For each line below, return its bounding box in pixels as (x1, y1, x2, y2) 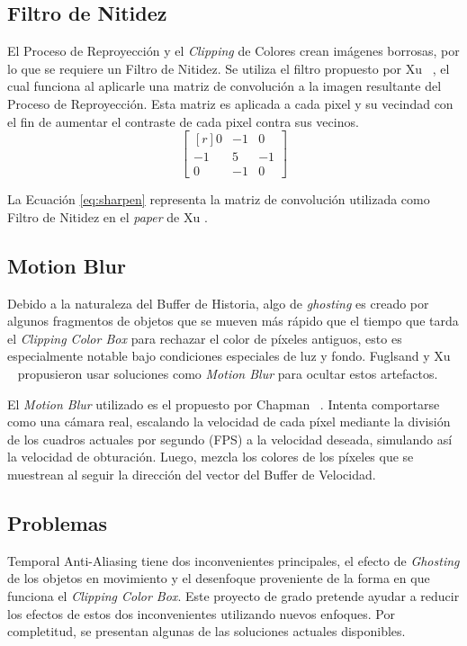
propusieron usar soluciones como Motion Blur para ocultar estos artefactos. (17, 364, 438, 383)
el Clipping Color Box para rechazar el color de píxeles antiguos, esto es (7, 328, 402, 347)
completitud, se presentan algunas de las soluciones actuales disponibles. (7, 622, 406, 641)
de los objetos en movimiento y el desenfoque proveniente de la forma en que (7, 569, 430, 588)
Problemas (7, 508, 108, 536)
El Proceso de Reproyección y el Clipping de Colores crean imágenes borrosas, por (7, 41, 460, 60)
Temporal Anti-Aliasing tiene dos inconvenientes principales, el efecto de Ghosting (7, 551, 460, 570)
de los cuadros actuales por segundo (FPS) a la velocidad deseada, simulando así (7, 429, 453, 448)
